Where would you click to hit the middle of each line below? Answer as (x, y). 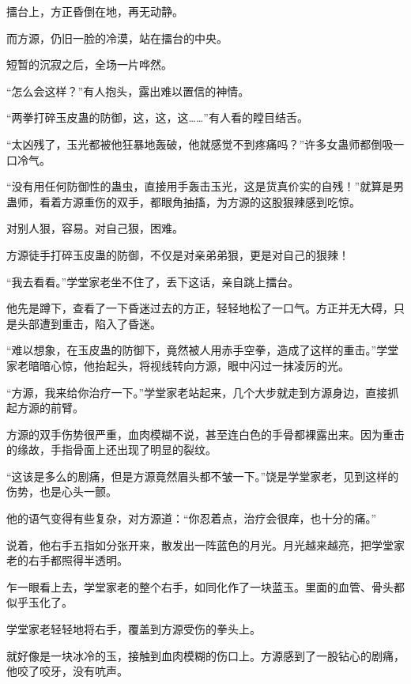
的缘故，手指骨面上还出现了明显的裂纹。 (111, 450)
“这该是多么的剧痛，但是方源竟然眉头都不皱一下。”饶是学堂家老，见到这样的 (203, 476)
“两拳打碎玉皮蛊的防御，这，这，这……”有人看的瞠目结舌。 (157, 117)
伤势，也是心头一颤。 (62, 491)
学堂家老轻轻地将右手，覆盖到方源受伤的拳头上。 (134, 629)
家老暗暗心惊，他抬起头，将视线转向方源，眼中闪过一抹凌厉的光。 (178, 365)
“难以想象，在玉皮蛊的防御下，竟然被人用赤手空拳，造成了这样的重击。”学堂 (203, 350)
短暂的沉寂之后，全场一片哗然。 (89, 64)
